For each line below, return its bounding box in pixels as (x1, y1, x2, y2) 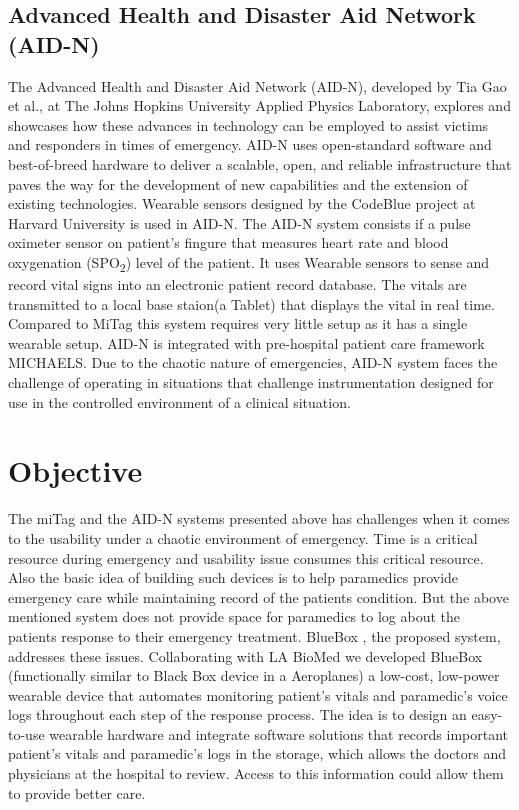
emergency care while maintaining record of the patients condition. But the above (8, 586, 509, 607)
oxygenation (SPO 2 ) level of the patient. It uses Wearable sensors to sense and (8, 251, 490, 275)
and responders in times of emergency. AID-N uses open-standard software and (8, 134, 492, 155)
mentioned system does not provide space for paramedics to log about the (8, 606, 460, 627)
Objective (8, 450, 143, 491)
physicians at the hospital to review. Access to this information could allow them (8, 763, 504, 784)
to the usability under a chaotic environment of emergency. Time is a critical (8, 527, 478, 548)
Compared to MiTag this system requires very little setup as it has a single (8, 313, 468, 334)
